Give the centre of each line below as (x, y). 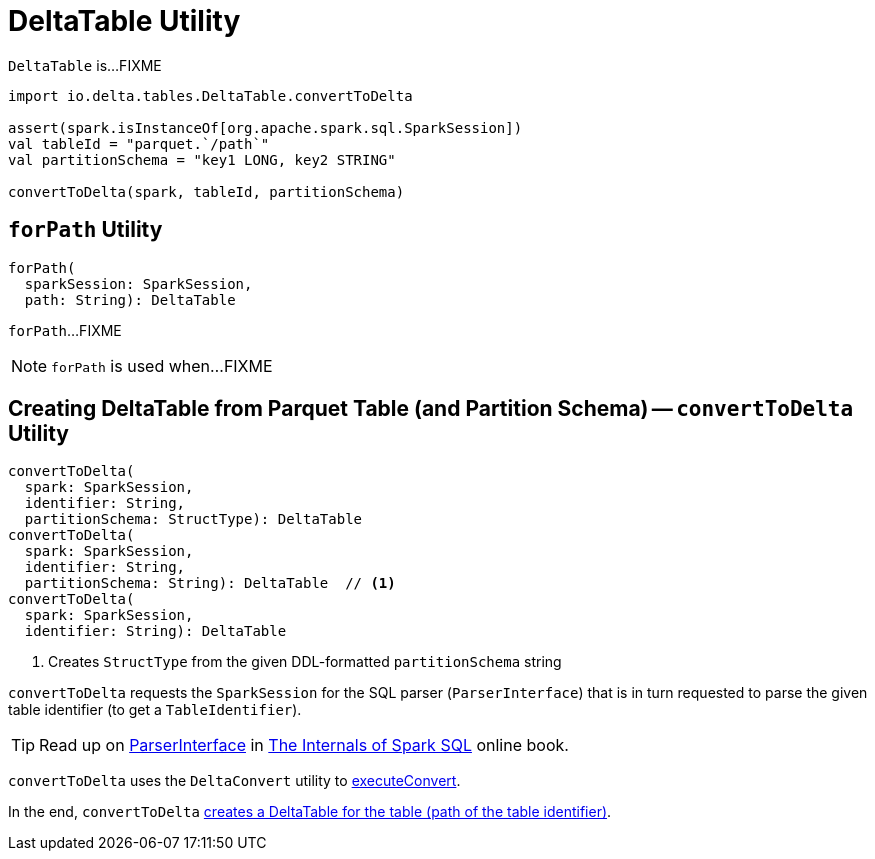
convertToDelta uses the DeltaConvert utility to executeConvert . (234, 781)
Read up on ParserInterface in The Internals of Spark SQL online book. (304, 745)
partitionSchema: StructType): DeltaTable (193, 519)
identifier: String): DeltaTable (155, 631)
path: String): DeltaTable (130, 299)
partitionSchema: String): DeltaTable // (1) (210, 583)
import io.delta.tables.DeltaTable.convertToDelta (210, 95)
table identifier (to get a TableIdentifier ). (155, 710)
